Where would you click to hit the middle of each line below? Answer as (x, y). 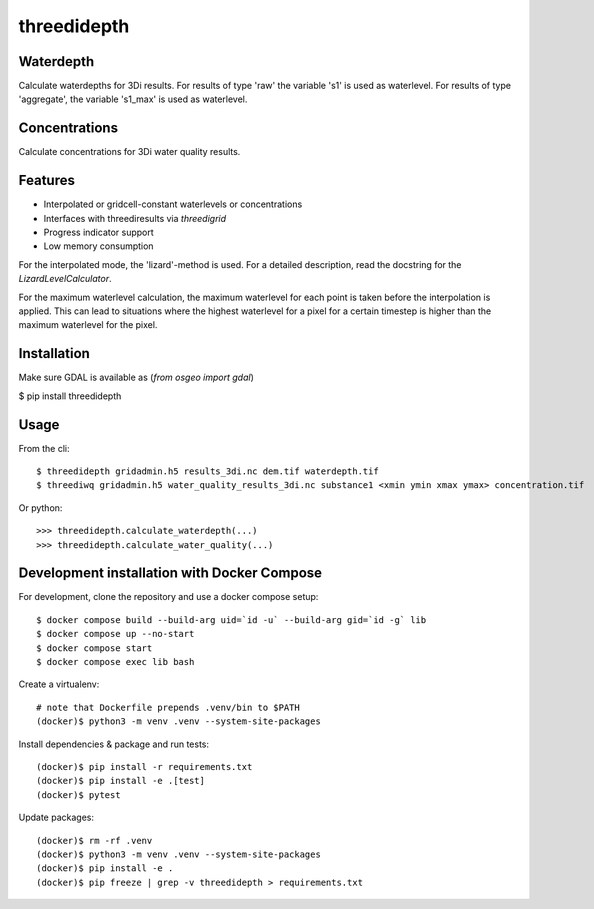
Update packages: (56, 817)
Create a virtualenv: (59, 684)
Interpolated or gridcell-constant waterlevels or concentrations (173, 204)
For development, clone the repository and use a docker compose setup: (168, 597)
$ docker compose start (94, 648)
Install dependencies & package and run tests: (114, 744)
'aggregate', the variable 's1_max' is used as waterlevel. (133, 99)
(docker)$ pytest (78, 794)
